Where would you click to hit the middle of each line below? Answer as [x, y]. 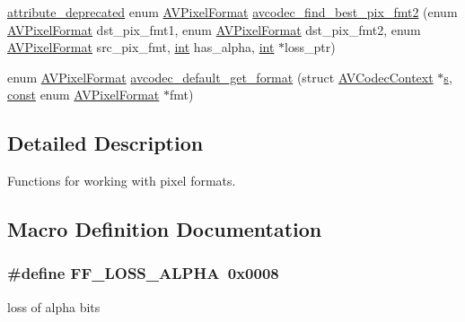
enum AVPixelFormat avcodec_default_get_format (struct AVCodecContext [220, 77]
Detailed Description [105, 143]
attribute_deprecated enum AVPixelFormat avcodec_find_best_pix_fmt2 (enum [232, 12]
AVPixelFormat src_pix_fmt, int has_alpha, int [141, 47]
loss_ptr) [310, 47]
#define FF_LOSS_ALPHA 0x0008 [143, 273]
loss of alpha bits [54, 306]
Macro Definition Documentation [165, 229]
